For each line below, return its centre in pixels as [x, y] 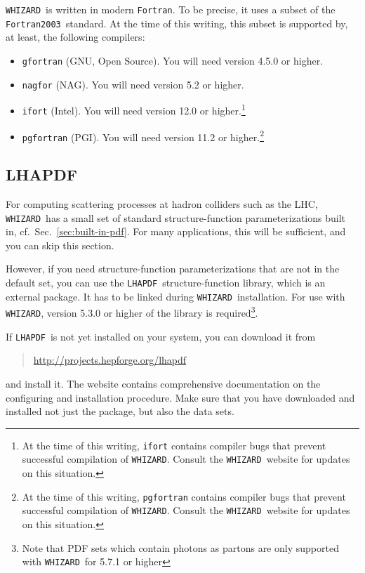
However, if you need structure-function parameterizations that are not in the [173, 269]
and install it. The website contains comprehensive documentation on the [163, 383]
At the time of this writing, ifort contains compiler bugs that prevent [174, 445]
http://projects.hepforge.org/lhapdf [110, 360]
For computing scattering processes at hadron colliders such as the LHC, [162, 204]
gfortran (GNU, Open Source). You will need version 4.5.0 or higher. [173, 60]
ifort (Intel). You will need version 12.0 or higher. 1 [134, 109]
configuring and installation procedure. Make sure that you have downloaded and [180, 397]
